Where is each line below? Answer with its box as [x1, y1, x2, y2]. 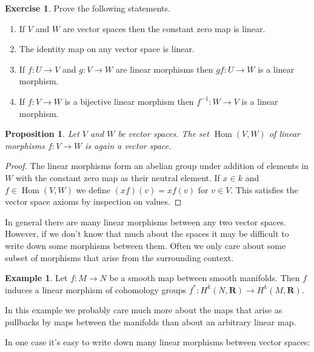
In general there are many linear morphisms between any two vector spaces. [5, 215, 287, 228]
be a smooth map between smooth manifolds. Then [109, 271, 300, 284]
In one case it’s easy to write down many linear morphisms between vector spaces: [5, 336, 310, 348]
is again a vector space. [85, 139, 172, 151]
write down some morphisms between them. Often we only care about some [5, 239, 286, 251]
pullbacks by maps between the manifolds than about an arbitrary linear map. [5, 315, 296, 328]
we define [76, 183, 111, 196]
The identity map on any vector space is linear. [19, 42, 195, 55]
